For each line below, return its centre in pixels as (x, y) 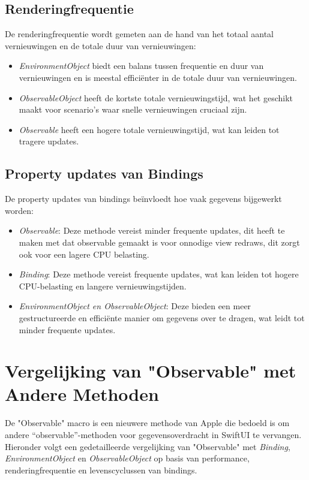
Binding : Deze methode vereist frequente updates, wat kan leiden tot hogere (159, 274)
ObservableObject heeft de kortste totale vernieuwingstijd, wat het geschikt (156, 97)
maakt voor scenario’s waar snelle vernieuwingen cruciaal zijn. (133, 109)
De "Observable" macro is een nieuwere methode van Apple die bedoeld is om (147, 423)
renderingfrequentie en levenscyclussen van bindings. (101, 470)
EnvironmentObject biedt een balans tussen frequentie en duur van (141, 66)
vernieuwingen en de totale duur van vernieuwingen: (100, 45)
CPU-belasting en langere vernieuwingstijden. (103, 286)
